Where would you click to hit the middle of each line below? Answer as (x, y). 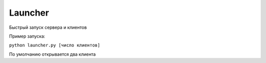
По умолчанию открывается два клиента (52, 54)
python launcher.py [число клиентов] (55, 45)
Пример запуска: (27, 36)
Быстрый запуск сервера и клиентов (48, 27)
